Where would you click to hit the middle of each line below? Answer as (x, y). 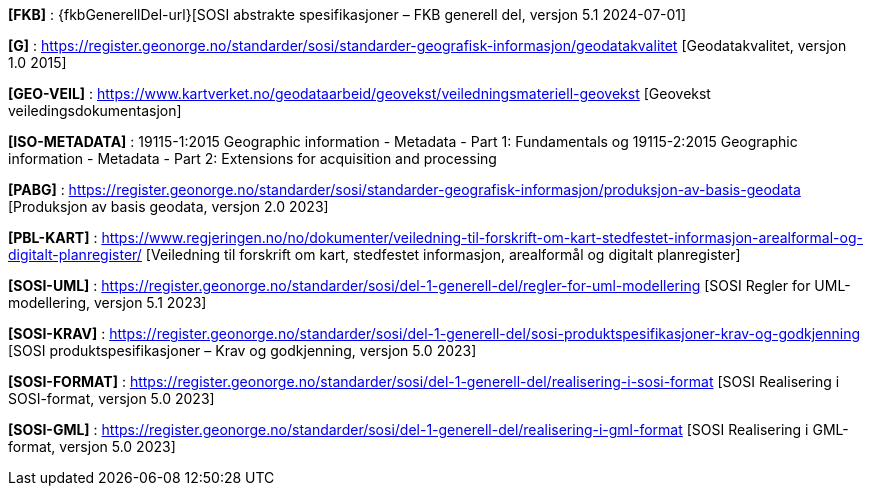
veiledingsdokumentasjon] (95, 110)
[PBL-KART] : (53, 237)
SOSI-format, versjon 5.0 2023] (111, 398)
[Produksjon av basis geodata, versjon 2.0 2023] (168, 206)
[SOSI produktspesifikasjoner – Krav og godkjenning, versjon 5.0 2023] (242, 350)
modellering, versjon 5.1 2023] (107, 302)
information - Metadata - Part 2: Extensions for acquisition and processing (252, 158)
